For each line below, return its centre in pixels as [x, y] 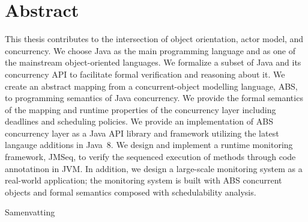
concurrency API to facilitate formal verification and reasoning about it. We [145, 74]
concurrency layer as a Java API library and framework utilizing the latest [142, 133]
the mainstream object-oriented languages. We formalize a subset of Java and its [153, 62]
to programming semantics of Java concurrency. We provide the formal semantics [154, 98]
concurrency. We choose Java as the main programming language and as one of [150, 50]
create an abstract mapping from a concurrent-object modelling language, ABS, [151, 86]
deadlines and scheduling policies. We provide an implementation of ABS [139, 121]
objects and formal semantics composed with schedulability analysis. [131, 192]
